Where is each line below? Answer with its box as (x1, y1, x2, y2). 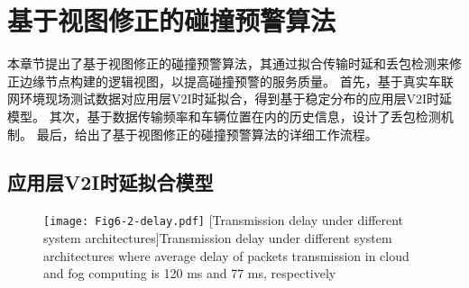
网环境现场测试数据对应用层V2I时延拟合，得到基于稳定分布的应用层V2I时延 (7, 89, 453, 108)
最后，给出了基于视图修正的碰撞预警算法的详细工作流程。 (36, 124, 378, 143)
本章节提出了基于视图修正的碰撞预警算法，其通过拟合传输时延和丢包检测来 (7, 54, 449, 73)
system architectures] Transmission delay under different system (43, 228, 392, 247)
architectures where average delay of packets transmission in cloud (43, 246, 409, 265)
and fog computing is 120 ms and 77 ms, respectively (43, 264, 336, 283)
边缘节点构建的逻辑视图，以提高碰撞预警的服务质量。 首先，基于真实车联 (19, 71, 454, 90)
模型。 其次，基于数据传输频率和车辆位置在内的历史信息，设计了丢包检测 (7, 106, 441, 125)
